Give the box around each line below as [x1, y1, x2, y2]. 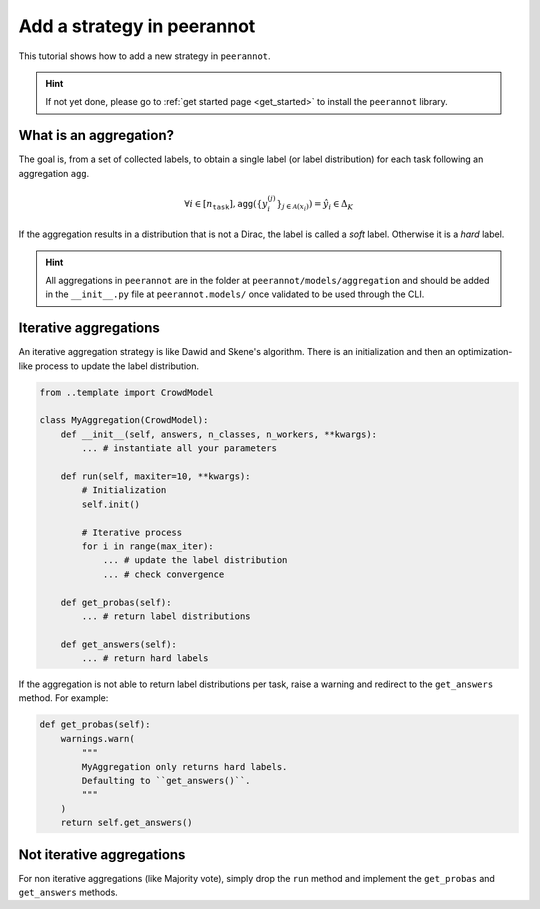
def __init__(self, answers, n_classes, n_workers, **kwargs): [60, 428, 378, 440]
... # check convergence [102, 568, 225, 580]
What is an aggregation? [18, 127, 175, 144]
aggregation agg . [18, 167, 90, 179]
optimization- [457, 346, 513, 358]
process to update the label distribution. [35, 360, 200, 372]
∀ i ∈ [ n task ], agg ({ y [184, 198, 269, 212]
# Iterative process [81, 526, 183, 538]
